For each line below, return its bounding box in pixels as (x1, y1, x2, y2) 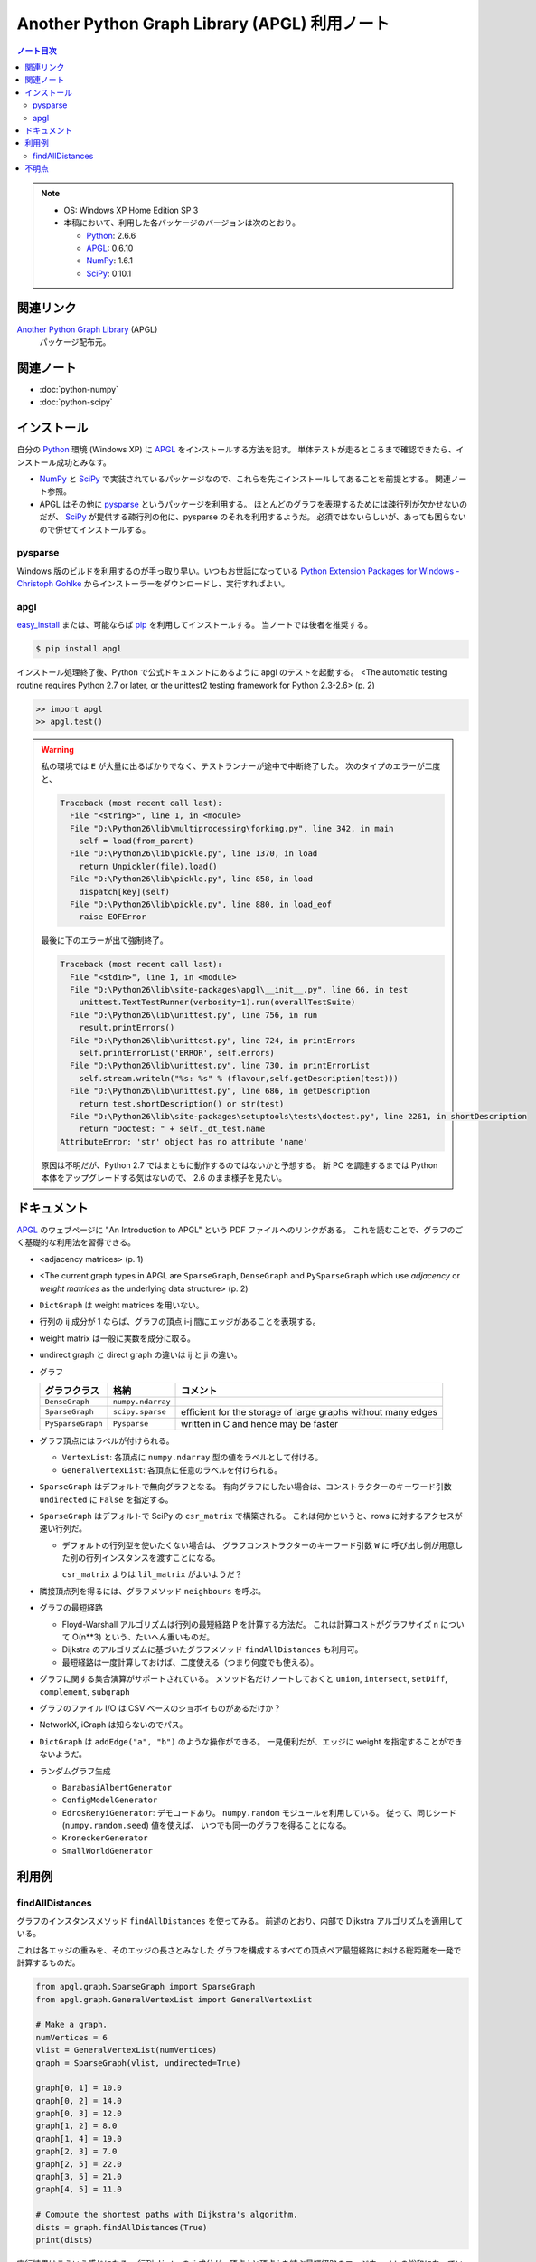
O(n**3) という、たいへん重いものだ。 (71, 1631, 215, 1642)
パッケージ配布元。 (39, 337, 111, 347)
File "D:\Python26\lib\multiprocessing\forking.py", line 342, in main (69, 823, 394, 833)
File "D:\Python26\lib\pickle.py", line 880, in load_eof (69, 898, 333, 909)
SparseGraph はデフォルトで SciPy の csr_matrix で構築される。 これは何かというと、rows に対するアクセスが (39, 1510, 463, 1521)
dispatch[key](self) (79, 887, 171, 897)
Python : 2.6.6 (86, 230, 136, 241)
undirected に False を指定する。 (39, 1494, 174, 1505)
